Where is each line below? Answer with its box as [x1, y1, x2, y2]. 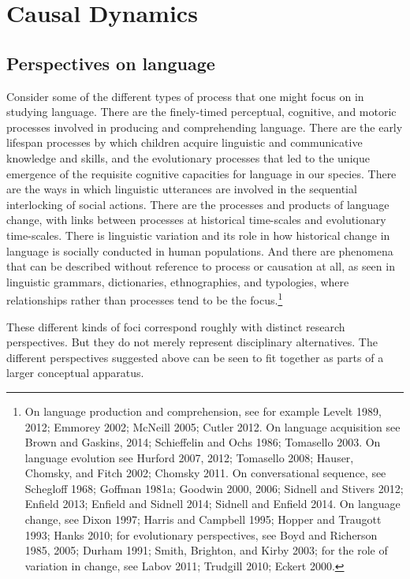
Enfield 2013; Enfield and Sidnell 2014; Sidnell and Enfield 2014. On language [24, 495, 401, 512]
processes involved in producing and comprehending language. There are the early [6, 118, 403, 135]
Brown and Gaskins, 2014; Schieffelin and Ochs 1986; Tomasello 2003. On [24, 434, 381, 450]
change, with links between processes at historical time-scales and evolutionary [6, 211, 386, 228]
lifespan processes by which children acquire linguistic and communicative [6, 134, 363, 151]
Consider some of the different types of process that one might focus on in [6, 88, 364, 104]
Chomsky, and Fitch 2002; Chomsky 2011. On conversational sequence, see [24, 465, 386, 481]
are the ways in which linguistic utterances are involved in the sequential [6, 181, 357, 197]
